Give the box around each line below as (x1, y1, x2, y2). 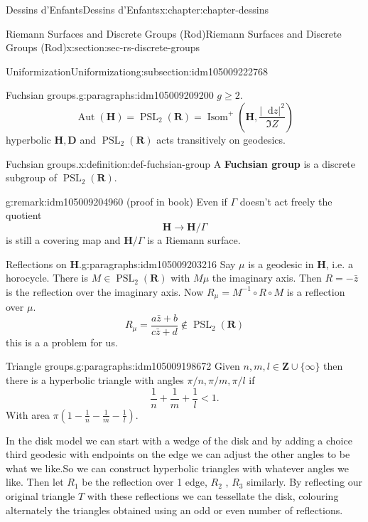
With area (6, 407, 50, 422)
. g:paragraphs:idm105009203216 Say (79, 256, 236, 271)
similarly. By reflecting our (247, 474, 363, 489)
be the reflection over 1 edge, (82, 474, 207, 489)
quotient (6, 208, 42, 223)
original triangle (6, 489, 75, 504)
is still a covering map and (6, 232, 121, 247)
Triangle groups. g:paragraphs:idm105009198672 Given (6, 358, 240, 373)
